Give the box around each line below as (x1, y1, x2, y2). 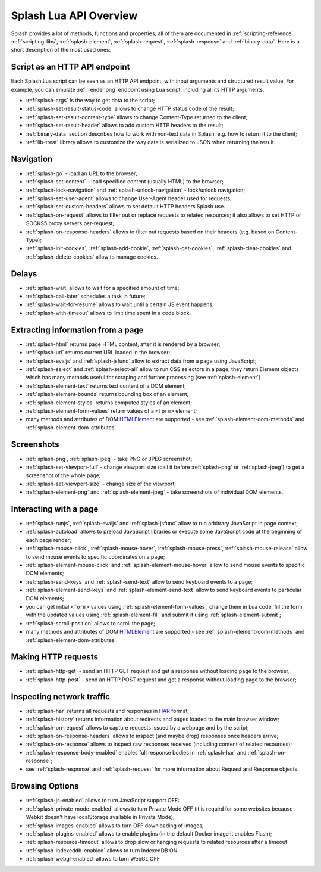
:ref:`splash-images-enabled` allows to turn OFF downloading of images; (26, 822, 204, 829)
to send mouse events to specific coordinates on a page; (26, 553, 165, 560)
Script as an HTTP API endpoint (11, 62, 130, 72)
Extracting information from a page (11, 325, 144, 335)
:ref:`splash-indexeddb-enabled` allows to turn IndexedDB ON (26, 846, 178, 854)
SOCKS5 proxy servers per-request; (26, 220, 115, 227)
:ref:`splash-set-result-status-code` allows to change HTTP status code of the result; (26, 105, 234, 113)
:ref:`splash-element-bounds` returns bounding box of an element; (26, 391, 189, 398)
